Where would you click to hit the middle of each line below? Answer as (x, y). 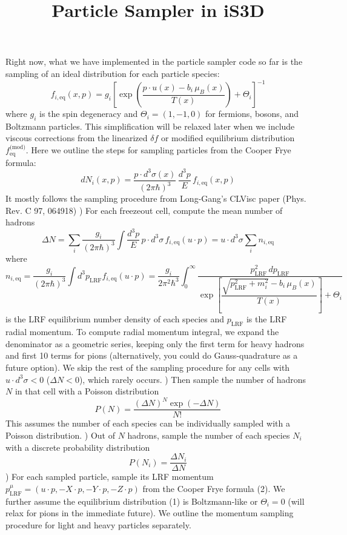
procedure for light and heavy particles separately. (98, 524)
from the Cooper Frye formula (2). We (214, 488)
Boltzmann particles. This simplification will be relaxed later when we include (150, 126)
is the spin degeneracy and (89, 114)
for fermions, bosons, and (252, 114)
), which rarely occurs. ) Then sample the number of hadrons (193, 379)
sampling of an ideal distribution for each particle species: (113, 73)
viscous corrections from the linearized (77, 138)
